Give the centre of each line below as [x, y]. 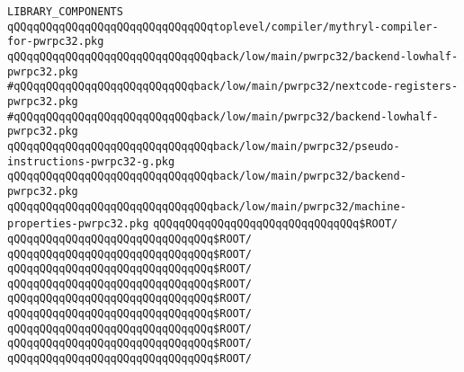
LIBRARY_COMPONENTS [65, 12]
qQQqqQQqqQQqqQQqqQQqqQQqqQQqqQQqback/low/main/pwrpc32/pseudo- [204, 146]
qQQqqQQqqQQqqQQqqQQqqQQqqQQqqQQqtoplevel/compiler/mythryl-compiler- [223, 27]
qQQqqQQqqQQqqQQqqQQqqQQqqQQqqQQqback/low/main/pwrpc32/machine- [207, 206]
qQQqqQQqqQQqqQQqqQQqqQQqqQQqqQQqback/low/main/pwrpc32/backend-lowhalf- [233, 56]
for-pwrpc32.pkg [56, 42]
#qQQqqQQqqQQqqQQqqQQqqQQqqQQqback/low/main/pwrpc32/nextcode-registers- [233, 87]
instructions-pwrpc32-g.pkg [91, 161]
